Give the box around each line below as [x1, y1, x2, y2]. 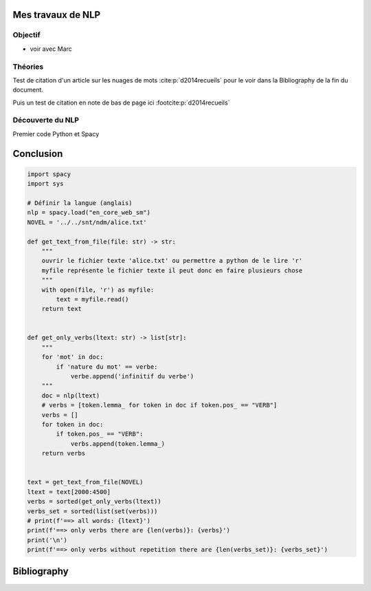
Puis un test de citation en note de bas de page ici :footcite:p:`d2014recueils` [12, 98, 230, 107]
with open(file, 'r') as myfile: [41, 286, 155, 294]
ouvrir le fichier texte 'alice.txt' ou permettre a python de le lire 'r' [41, 257, 303, 265]
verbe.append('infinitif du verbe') [70, 372, 194, 380]
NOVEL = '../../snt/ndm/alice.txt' [27, 218, 147, 226]
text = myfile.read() [56, 295, 129, 303]
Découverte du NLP [12, 116, 79, 125]
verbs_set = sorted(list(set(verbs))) [27, 507, 158, 515]
